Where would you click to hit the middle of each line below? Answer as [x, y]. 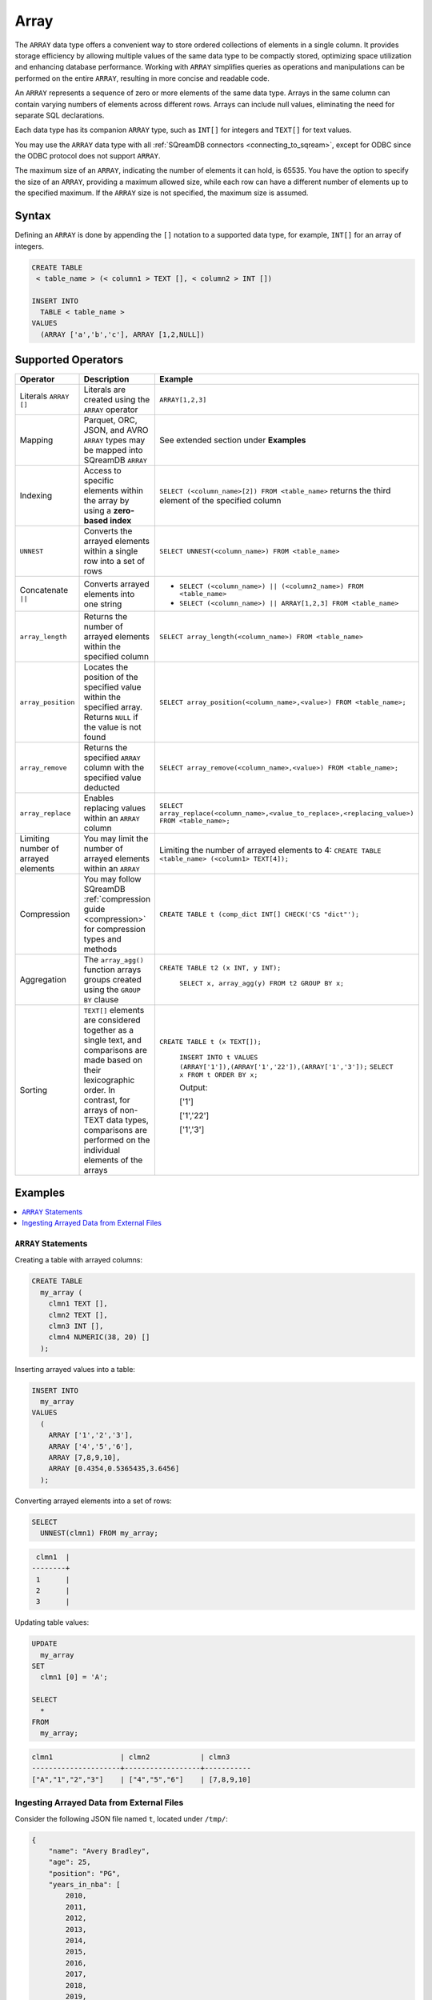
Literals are [105, 390]
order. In [100, 1090]
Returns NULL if [111, 718]
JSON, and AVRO [116, 430]
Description [106, 379]
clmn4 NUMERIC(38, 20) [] [99, 1337]
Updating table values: [52, 1622]
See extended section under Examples [233, 440]
